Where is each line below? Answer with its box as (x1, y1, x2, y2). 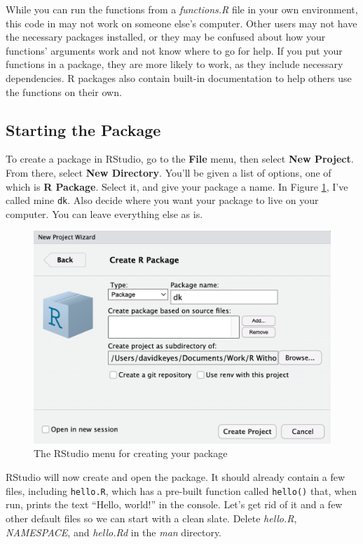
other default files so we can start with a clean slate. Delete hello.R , (6, 510, 297, 525)
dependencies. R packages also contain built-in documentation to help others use (6, 70, 352, 85)
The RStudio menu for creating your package (34, 446, 228, 461)
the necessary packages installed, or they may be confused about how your (6, 29, 326, 44)
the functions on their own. (6, 84, 122, 99)
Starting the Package (6, 118, 161, 140)
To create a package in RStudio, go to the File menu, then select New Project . (6, 151, 354, 166)
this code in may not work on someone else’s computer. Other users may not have (6, 15, 357, 30)
